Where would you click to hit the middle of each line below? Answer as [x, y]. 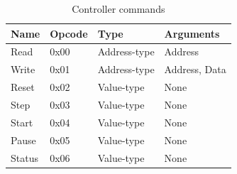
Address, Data [195, 69]
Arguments [192, 33]
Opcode [69, 33]
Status [24, 157]
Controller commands [118, 9]
